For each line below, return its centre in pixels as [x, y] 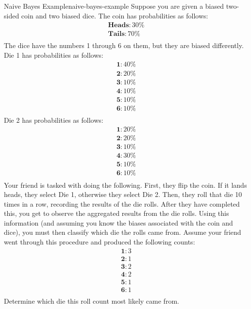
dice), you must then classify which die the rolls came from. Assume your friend [123, 232]
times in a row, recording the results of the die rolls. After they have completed [122, 203]
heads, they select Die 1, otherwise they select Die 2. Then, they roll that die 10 [123, 194]
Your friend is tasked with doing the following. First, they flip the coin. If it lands [125, 185]
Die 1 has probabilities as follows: [54, 55]
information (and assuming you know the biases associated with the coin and [118, 222]
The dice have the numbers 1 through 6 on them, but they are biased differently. [124, 45]
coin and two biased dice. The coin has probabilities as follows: [115, 15]
